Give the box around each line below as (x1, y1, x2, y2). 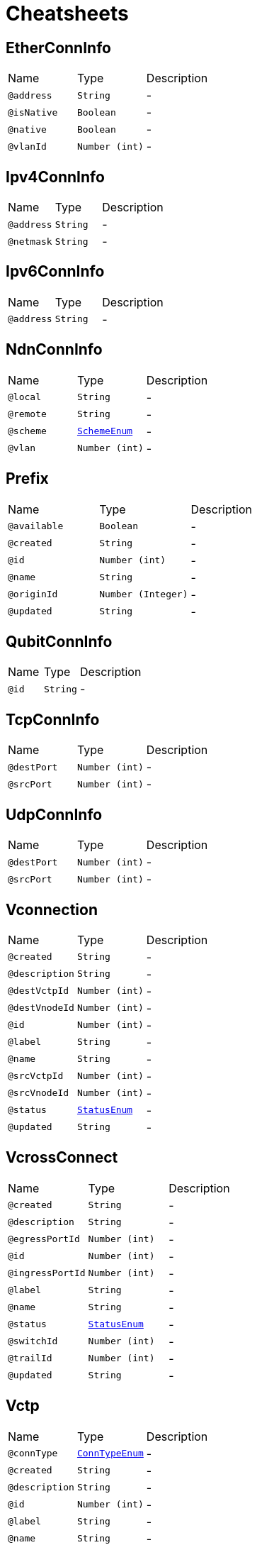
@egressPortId (8, 1234, 80, 1245)
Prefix (6, 470, 49, 488)
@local (8, 392, 41, 403)
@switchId (8, 1336, 58, 1347)
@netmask (8, 236, 52, 247)
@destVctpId (8, 985, 69, 997)
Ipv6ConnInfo (6, 262, 105, 281)
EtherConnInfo (6, 38, 111, 57)
